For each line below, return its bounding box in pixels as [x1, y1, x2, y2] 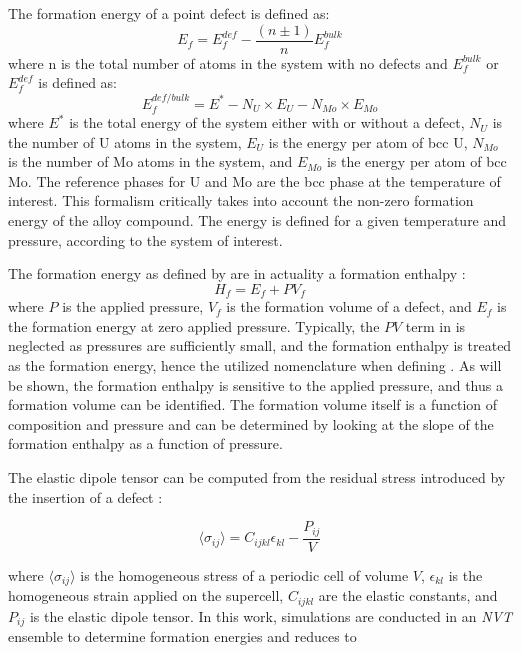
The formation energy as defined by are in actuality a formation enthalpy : [8, 263, 466, 284]
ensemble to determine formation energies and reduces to [8, 626, 357, 647]
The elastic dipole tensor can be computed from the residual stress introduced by [8, 467, 506, 488]
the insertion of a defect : [8, 486, 163, 507]
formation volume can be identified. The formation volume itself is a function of [8, 394, 498, 415]
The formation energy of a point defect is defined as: [8, 3, 330, 23]
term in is [405, 315, 466, 336]
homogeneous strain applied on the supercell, [8, 585, 284, 606]
